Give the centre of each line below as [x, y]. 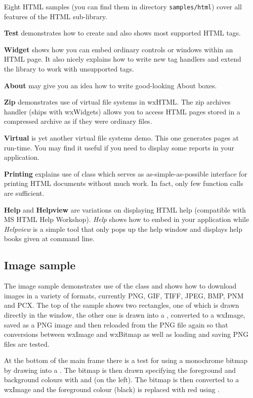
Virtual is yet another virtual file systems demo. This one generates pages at [122, 138]
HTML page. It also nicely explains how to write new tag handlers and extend [123, 59]
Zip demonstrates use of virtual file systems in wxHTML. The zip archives [117, 102]
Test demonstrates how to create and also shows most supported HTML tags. [123, 33]
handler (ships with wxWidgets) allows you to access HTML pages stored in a [122, 111]
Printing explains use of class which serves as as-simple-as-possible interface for [126, 173]
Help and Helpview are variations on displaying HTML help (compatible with [125, 209]
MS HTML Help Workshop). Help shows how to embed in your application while [126, 219]
